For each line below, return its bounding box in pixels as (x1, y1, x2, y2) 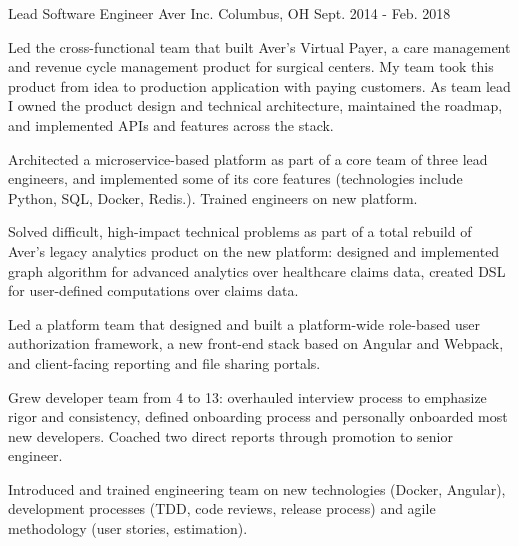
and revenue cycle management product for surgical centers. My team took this (8, 56, 494, 77)
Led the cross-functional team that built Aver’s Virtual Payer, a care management (8, 36, 511, 57)
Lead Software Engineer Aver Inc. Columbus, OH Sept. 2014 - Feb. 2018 (8, 3, 451, 23)
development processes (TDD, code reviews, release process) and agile (8, 498, 436, 519)
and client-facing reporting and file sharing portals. (8, 352, 321, 373)
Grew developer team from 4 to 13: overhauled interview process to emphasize (8, 386, 487, 407)
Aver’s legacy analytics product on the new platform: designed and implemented (8, 240, 500, 261)
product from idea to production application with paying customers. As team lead (8, 75, 511, 96)
